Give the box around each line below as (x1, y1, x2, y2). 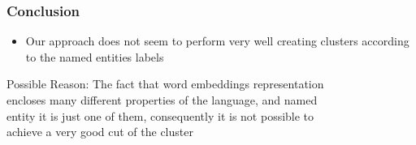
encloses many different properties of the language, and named (6, 92, 318, 108)
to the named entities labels (25, 48, 164, 65)
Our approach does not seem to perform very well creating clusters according (25, 32, 409, 49)
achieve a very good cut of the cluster (6, 123, 193, 140)
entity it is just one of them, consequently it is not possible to (6, 107, 314, 124)
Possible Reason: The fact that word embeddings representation (6, 75, 324, 92)
